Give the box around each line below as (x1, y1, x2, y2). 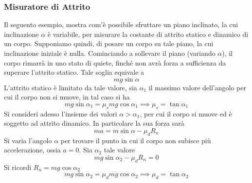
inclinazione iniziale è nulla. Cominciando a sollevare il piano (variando (4, 48, 216, 58)
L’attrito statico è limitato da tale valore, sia (4, 82, 137, 92)
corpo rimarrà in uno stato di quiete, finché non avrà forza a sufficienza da (4, 57, 226, 67)
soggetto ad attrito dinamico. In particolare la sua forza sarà (4, 118, 184, 128)
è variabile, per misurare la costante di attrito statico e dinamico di (47, 29, 249, 39)
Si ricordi (4, 162, 32, 172)
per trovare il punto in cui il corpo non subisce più (60, 135, 211, 145)
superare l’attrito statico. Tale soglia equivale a (4, 67, 144, 77)
